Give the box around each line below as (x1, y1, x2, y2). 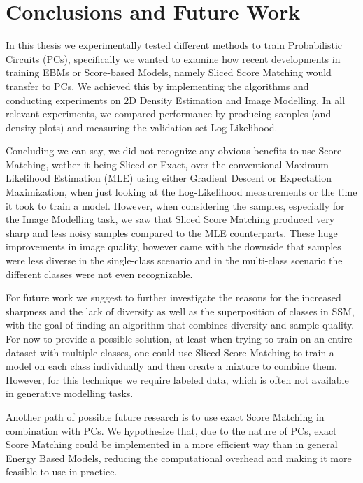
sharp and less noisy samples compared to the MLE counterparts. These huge (6, 225, 338, 240)
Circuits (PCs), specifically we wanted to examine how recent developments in (6, 51, 341, 66)
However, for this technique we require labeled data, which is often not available (6, 372, 349, 387)
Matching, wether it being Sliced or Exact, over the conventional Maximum (6, 157, 329, 171)
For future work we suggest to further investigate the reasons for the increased (6, 290, 341, 305)
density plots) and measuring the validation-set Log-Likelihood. (6, 120, 278, 134)
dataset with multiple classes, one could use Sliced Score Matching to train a (6, 345, 334, 359)
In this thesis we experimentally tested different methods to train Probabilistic (6, 38, 343, 52)
